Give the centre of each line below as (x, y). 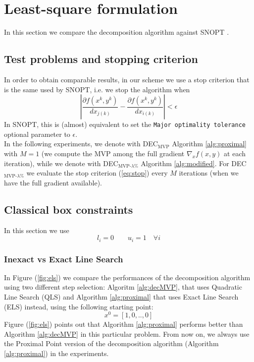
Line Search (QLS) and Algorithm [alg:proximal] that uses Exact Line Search (121, 296)
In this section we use (37, 230)
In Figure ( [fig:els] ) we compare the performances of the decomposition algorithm (127, 277)
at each (235, 153)
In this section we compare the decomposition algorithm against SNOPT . (117, 32)
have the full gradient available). (53, 182)
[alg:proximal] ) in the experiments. (56, 353)
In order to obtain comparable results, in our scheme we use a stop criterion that (127, 79)
